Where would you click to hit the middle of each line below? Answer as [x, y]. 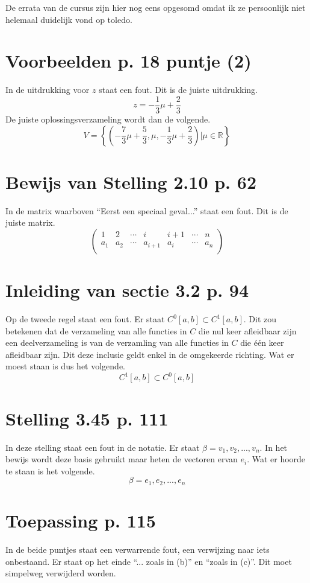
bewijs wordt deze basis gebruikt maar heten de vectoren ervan [122, 459]
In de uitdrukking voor [48, 90]
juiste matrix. [30, 222]
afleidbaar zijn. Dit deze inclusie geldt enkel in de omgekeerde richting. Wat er [150, 354]
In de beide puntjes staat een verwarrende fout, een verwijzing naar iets [138, 549]
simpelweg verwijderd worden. [61, 573]
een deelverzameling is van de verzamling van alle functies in [117, 342]
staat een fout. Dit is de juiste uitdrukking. [178, 90]
